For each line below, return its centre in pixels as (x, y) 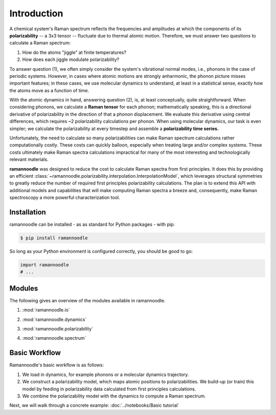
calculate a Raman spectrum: (40, 43)
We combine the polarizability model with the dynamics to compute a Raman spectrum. (114, 396)
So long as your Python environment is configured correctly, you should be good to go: (101, 252)
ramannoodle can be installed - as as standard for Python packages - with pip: (92, 224)
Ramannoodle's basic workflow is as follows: (57, 365)
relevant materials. (29, 159)
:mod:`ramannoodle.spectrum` (54, 338)
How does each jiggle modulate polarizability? (71, 59)
